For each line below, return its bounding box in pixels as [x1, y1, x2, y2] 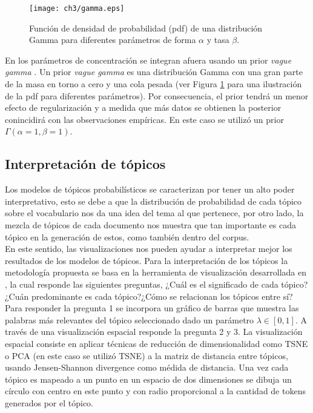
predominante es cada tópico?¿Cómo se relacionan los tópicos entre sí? [31, 289, 293, 302]
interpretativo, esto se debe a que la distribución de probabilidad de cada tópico [5, 194, 302, 207]
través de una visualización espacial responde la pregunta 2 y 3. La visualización [5, 325, 303, 338]
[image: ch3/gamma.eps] [29, 4, 125, 13]
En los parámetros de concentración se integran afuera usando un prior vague [5, 53, 292, 66]
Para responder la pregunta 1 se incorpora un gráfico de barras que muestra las [5, 302, 299, 314]
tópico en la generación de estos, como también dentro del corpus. [5, 230, 249, 243]
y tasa [206, 33, 229, 46]
